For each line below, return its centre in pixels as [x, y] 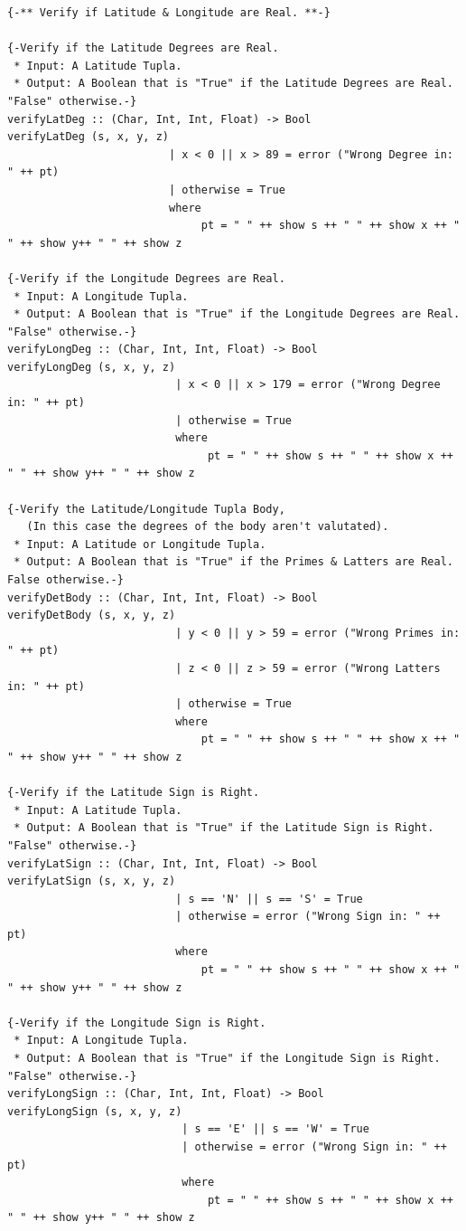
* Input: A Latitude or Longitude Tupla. [140, 544]
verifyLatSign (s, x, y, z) [92, 881]
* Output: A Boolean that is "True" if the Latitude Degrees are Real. [233, 84]
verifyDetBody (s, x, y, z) [92, 615]
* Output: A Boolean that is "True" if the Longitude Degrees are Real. [237, 314]
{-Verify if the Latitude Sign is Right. [134, 793]
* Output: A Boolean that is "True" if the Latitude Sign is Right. [224, 828]
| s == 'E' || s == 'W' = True [275, 1129]
